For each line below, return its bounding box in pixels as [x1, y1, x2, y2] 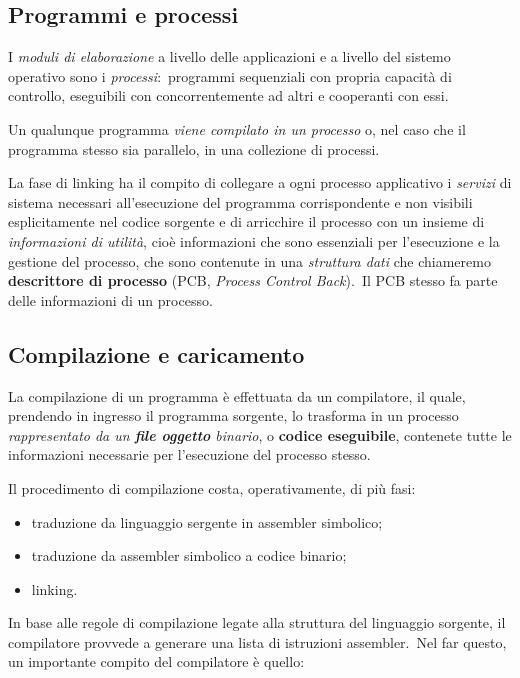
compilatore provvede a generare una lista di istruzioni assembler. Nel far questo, [8, 631, 507, 652]
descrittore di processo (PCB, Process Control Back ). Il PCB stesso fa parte [8, 270, 498, 291]
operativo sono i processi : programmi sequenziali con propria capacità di [8, 65, 452, 86]
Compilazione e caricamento [8, 338, 305, 369]
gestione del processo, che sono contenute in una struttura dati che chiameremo [8, 250, 491, 271]
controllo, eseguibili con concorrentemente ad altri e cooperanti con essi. [8, 85, 449, 106]
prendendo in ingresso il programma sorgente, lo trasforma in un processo [8, 405, 459, 426]
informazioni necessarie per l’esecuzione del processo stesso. [8, 444, 371, 465]
